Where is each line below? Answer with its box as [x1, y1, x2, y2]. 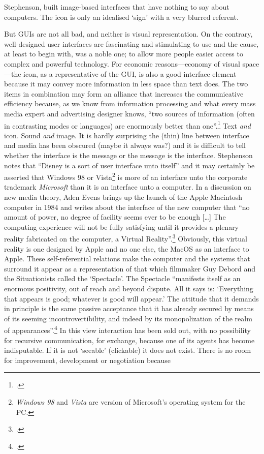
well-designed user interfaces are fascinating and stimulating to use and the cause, [4, 38, 259, 49]
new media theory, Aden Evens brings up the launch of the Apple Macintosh [4, 192, 243, 202]
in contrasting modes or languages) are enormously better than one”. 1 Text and [4, 118, 251, 131]
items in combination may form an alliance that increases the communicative [4, 88, 244, 99]
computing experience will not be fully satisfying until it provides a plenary [4, 221, 239, 232]
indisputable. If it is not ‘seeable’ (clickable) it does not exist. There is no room [4, 345, 251, 355]
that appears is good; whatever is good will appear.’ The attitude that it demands [4, 293, 259, 304]
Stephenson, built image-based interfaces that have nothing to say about [4, 2, 229, 12]
